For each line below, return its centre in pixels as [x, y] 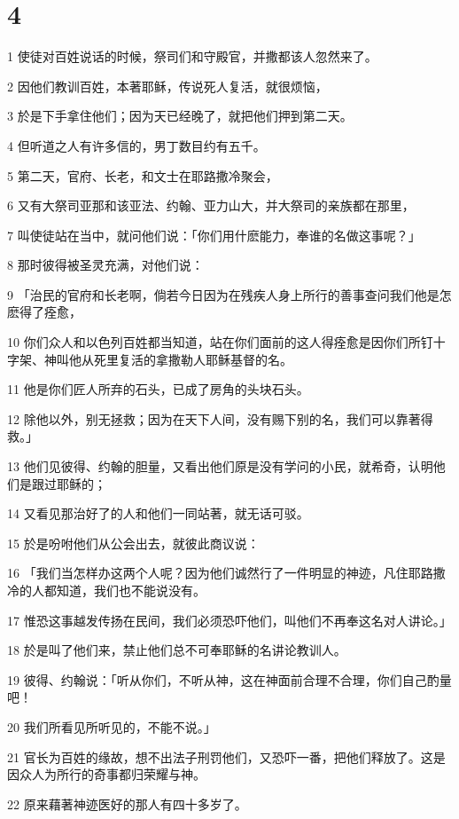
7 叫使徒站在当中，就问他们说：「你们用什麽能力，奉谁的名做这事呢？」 [214, 235]
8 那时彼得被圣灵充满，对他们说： [105, 265]
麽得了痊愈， [44, 312]
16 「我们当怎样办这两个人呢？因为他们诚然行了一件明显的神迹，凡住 [208, 573]
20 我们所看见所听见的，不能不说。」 [112, 726]
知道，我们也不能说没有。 [131, 590]
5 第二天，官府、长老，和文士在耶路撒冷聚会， [143, 175]
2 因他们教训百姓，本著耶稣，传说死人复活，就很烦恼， [167, 86]
